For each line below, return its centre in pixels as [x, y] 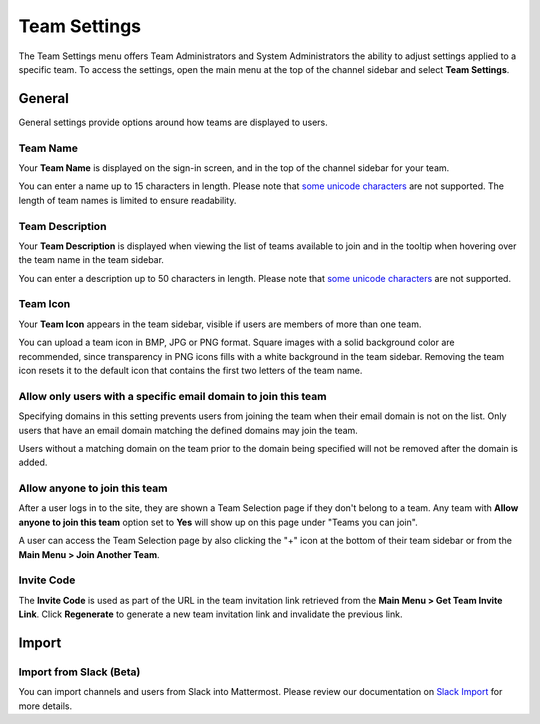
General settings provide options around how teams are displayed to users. [173, 122]
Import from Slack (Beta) [79, 672]
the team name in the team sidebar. [91, 260]
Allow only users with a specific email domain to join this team [172, 396]
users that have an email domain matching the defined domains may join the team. [188, 430]
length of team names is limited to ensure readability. [127, 200]
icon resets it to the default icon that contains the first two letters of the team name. [190, 370]
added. [33, 462]
